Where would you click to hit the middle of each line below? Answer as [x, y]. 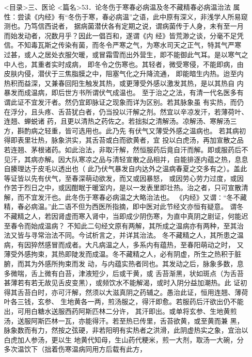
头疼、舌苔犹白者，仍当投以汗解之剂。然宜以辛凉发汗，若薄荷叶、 [143, 111]
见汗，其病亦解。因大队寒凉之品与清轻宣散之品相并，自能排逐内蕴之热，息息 [126, 159]
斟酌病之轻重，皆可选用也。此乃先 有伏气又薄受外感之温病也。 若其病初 [132, 130]
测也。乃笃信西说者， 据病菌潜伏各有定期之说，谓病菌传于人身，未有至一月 [124, 26]
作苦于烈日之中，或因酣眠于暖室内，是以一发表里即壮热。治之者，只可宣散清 [126, 187]
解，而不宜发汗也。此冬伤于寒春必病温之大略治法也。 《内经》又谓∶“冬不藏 [126, 197]
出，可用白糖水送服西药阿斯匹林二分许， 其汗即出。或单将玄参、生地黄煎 [120, 311]
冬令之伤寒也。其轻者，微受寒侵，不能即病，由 [169, 64]
